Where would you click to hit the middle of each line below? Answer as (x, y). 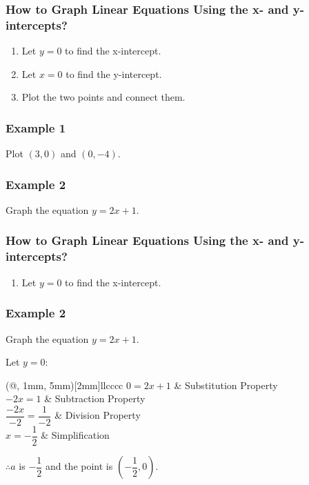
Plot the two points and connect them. (103, 97)
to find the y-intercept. (114, 73)
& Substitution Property (226, 385)
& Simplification (75, 435)
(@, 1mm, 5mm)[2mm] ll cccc (64, 385)
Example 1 (36, 127)
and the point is (79, 466)
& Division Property (98, 415)
